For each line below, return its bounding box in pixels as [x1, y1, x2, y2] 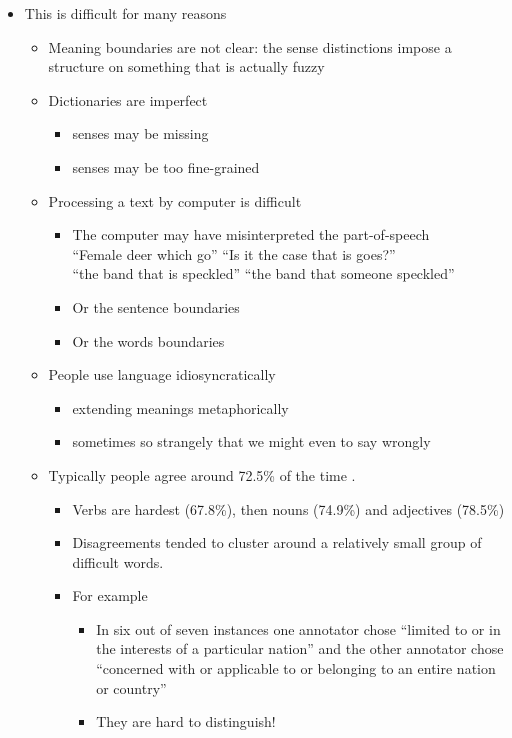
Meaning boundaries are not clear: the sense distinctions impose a [48, 36, 452, 57]
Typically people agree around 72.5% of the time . [48, 464, 356, 485]
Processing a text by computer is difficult [48, 190, 302, 211]
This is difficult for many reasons [24, 3, 227, 23]
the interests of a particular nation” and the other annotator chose [96, 638, 504, 659]
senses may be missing [72, 123, 209, 144]
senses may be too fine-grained [72, 156, 260, 177]
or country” [96, 677, 167, 698]
